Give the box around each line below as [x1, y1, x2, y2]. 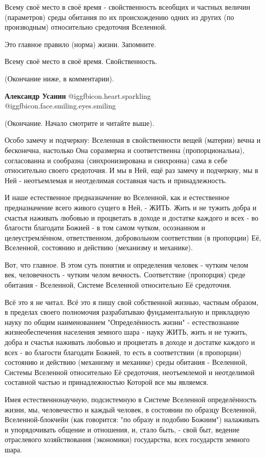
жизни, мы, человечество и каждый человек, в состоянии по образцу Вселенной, [5, 404, 257, 415]
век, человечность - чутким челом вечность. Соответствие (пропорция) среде [5, 269, 246, 280]
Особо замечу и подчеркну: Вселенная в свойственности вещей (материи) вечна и [5, 135, 261, 145]
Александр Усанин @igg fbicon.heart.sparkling [5, 90, 151, 101]
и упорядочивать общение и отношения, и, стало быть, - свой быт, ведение [5, 424, 239, 434]
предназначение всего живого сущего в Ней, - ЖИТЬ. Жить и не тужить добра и [5, 202, 257, 212]
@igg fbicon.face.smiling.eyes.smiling [5, 100, 116, 111]
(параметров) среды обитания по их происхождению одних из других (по [5, 11, 234, 22]
